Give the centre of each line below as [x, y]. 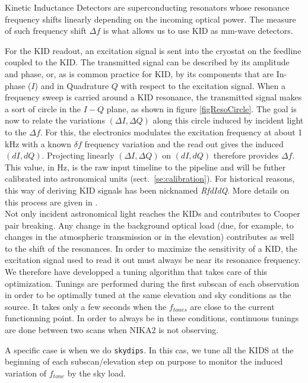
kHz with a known [38, 143]
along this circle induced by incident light [228, 120]
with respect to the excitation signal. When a [203, 85]
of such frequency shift [46, 31]
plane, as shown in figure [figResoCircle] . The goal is [201, 108]
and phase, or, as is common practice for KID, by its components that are [139, 73]
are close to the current [232, 306]
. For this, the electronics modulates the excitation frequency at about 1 [171, 132]
